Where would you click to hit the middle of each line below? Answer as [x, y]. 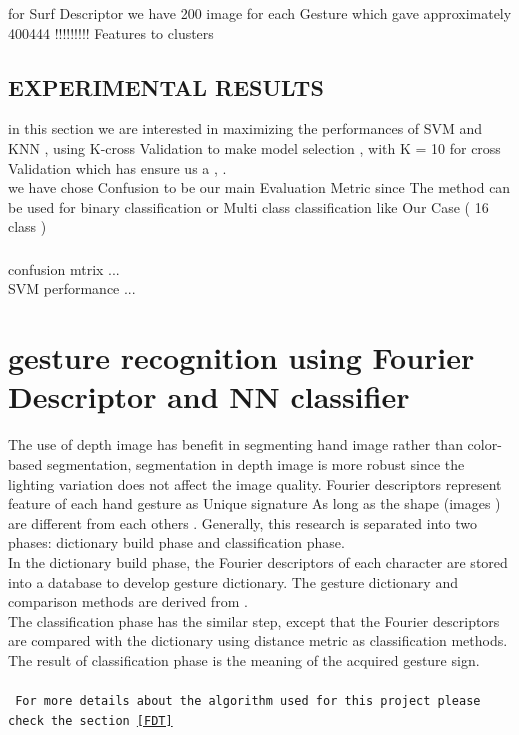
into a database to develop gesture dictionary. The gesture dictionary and [233, 581]
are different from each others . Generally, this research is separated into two [242, 522]
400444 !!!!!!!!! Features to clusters [111, 32]
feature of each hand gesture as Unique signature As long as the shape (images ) [254, 503]
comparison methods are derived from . [128, 601]
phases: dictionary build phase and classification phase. [176, 542]
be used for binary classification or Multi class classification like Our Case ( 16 [248, 206]
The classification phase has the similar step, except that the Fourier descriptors [254, 620]
